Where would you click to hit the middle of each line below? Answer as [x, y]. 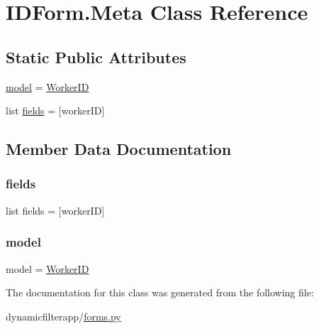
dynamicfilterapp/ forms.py [63, 316]
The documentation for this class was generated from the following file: [160, 292]
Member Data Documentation [119, 149]
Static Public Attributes [96, 56]
